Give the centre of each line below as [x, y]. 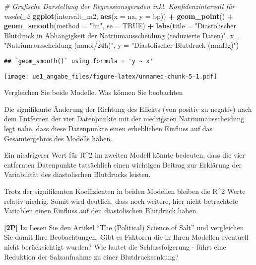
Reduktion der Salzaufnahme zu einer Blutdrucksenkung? [91, 256]
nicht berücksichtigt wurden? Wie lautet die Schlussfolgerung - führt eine [115, 247]
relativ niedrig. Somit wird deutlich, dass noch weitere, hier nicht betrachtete [121, 201]
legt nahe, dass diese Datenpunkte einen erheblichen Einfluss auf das [108, 129]
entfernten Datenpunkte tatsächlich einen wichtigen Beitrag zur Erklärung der [123, 164]
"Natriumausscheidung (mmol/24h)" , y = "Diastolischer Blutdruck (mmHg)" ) [122, 45]
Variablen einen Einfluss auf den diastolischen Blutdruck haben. [101, 211]
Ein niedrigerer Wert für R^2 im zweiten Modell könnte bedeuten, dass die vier [125, 155]
